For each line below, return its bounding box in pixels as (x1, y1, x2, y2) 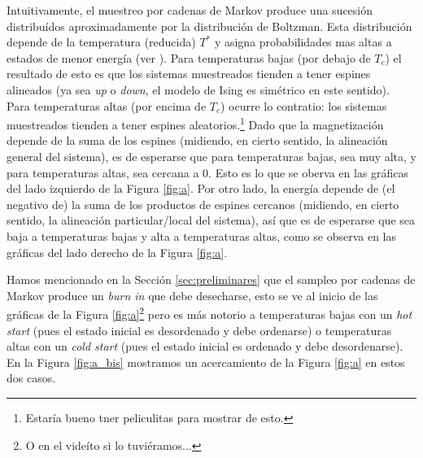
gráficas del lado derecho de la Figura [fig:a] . (7, 243, 228, 260)
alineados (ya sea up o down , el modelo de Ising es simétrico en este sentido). (7, 81, 390, 98)
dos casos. (7, 369, 56, 386)
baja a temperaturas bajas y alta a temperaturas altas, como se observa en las (7, 227, 397, 244)
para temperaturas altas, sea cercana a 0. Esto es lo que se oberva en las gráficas (7, 164, 409, 181)
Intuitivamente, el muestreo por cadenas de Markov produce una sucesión (7, 2, 373, 18)
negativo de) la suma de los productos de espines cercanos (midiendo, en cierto (7, 195, 399, 212)
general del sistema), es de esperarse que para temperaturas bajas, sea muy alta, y (7, 148, 417, 164)
